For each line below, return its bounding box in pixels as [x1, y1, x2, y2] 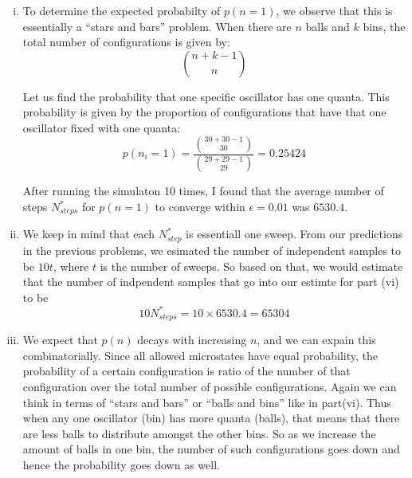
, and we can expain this [257, 331, 376, 348]
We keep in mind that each [22, 225, 155, 242]
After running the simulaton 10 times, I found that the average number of [22, 182, 384, 199]
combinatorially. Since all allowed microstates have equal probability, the [22, 347, 378, 363]
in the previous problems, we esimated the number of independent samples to [22, 241, 401, 258]
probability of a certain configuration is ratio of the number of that [22, 362, 351, 379]
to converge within [155, 198, 245, 215]
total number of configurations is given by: [22, 33, 230, 50]
